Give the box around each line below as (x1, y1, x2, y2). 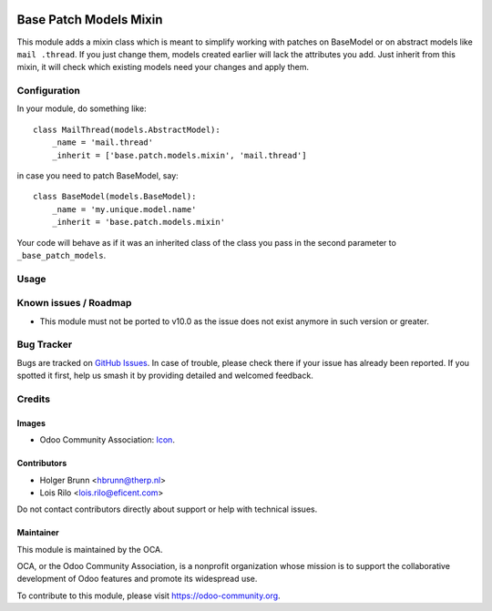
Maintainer (16, 527, 59, 538)
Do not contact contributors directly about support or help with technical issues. (16, 504, 318, 514)
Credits (16, 392, 50, 405)
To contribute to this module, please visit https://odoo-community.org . (16, 590, 282, 601)
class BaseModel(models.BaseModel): (33, 191, 197, 202)
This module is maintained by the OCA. (16, 544, 163, 555)
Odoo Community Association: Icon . (39, 434, 175, 445)
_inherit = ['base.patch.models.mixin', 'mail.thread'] (51, 150, 307, 160)
